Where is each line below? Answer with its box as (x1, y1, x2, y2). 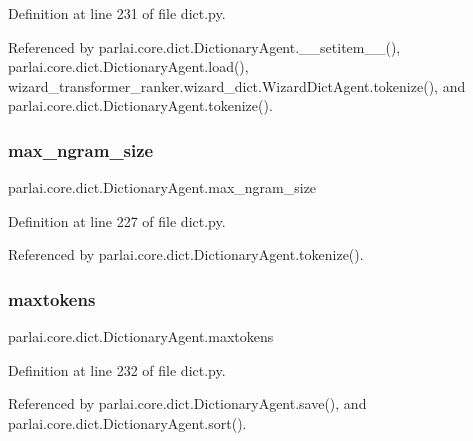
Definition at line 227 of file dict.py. (8, 210, 226, 231)
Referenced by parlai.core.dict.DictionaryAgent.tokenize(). (8, 244, 364, 265)
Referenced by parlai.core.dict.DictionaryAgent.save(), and (8, 393, 367, 414)
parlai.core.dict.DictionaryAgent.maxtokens (8, 326, 274, 347)
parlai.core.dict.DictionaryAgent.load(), (8, 56, 249, 77)
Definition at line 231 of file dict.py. (8, 3, 226, 23)
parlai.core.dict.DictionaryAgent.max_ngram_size (8, 177, 317, 198)
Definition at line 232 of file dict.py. (8, 359, 226, 380)
